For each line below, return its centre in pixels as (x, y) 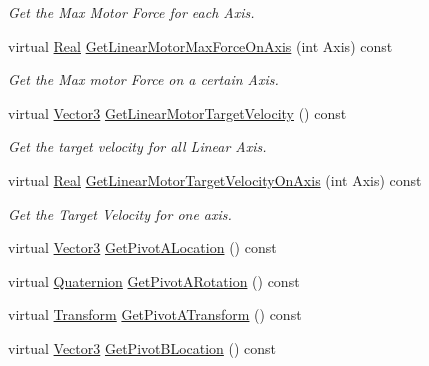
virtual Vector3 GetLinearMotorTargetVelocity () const (177, 112)
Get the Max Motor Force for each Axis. (131, 12)
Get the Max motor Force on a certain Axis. (143, 79)
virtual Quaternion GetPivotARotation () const (154, 280)
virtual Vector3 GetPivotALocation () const (142, 247)
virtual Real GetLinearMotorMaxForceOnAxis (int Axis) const (200, 45)
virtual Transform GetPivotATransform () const (155, 314)
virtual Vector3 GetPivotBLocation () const (142, 347)
